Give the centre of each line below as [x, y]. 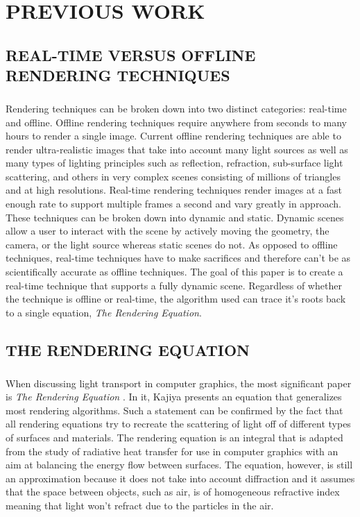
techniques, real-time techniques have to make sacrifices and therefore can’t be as [178, 258]
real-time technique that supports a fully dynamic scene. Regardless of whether [174, 285]
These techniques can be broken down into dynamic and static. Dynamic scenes [175, 217]
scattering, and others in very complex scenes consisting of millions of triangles [173, 176]
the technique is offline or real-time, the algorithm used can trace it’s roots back [176, 299]
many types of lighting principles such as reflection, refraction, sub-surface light [174, 163]
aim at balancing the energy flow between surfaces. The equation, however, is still [179, 465]
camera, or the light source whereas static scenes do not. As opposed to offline [172, 244]
